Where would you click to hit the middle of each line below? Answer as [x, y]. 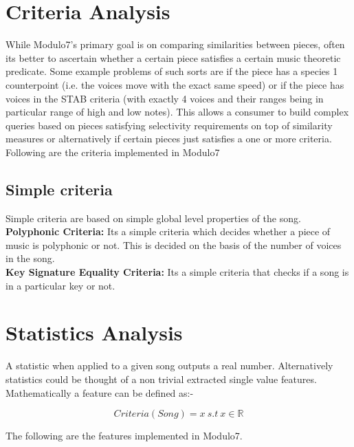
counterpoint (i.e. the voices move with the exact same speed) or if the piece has [175, 84]
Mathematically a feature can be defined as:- [100, 392]
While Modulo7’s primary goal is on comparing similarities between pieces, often [175, 44]
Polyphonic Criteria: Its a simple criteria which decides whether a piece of [168, 231]
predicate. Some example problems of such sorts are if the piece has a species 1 [172, 71]
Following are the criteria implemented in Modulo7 [113, 152]
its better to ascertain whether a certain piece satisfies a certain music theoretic [173, 57]
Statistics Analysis [94, 332]
